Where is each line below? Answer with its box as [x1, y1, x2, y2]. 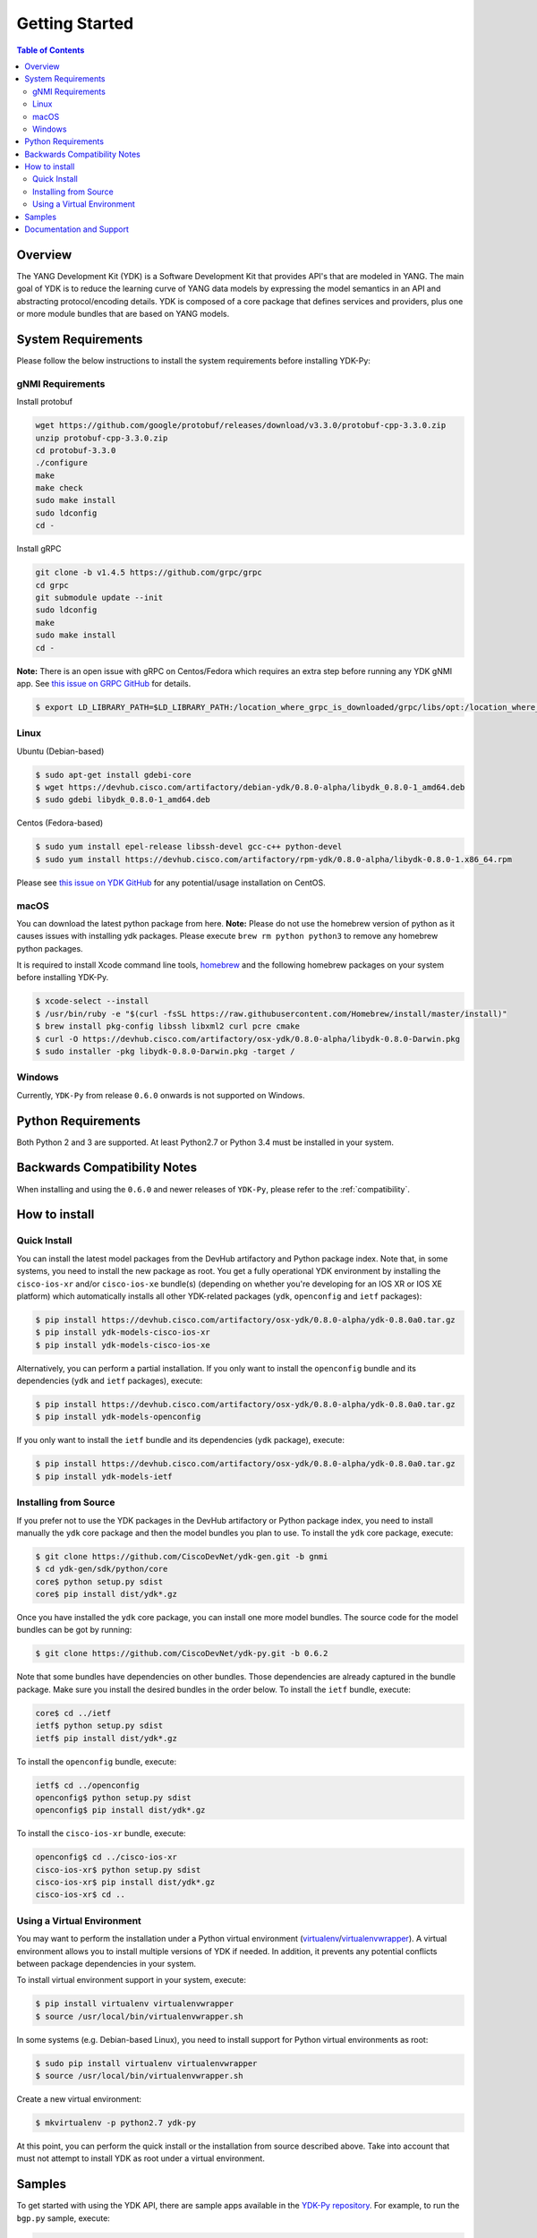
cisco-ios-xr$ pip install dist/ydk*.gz [35, 1877, 215, 1888]
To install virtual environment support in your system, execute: [16, 1975, 246, 1986]
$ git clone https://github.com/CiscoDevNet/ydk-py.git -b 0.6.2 [35, 1648, 328, 1659]
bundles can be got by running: [16, 1625, 132, 1636]
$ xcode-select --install [35, 996, 149, 1006]
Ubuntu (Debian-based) [16, 746, 105, 756]
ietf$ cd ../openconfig [35, 1780, 141, 1790]
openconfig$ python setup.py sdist [35, 1792, 192, 1803]
